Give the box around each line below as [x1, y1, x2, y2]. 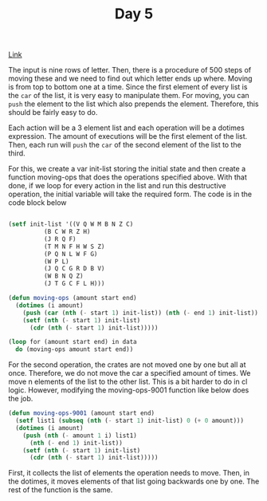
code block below [8, 198, 67, 207]
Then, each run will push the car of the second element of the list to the [8, 140, 241, 150]
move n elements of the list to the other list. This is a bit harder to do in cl [8, 377, 248, 387]
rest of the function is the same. [8, 485, 113, 495]
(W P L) [43, 257, 69, 266]
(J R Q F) [43, 235, 77, 243]
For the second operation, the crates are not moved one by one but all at [8, 360, 246, 369]
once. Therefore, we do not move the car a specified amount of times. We [8, 369, 251, 378]
